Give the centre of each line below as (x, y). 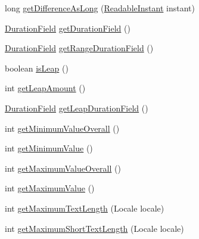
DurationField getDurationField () (68, 28)
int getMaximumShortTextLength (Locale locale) (94, 228)
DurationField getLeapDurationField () (77, 108)
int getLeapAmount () (45, 88)
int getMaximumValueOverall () (63, 168)
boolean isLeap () (37, 68)
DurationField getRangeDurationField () (79, 48)
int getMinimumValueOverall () (62, 128)
